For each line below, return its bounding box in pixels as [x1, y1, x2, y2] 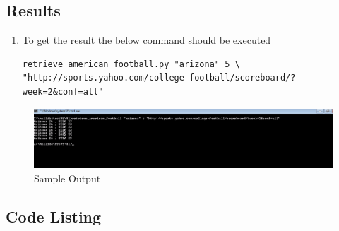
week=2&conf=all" [22, 86, 104, 97]
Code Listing [6, 206, 102, 227]
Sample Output [34, 171, 101, 186]
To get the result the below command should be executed [22, 32, 271, 47]
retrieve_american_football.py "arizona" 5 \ [22, 59, 240, 69]
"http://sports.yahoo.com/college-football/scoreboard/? [22, 73, 296, 83]
